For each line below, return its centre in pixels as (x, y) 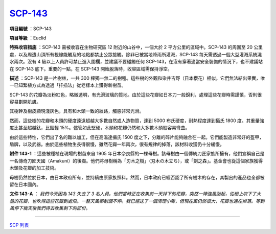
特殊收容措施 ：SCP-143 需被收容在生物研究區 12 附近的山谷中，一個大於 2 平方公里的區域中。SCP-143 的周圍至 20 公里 (136, 47)
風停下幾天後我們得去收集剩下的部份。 (50, 208)
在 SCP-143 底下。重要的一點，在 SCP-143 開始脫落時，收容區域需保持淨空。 (91, 68)
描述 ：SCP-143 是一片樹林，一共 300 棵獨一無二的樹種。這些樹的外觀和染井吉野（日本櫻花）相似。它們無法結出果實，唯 (137, 78)
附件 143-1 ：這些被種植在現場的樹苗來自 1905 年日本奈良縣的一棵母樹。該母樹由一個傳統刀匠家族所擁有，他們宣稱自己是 (137, 154)
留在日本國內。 (25, 184)
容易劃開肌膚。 (25, 102)
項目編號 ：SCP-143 (31, 29)
